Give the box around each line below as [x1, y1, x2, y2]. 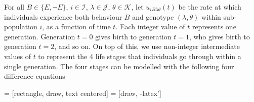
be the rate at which [178, 2, 241, 12]
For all [4, 2, 24, 12]
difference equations [4, 71, 65, 81]
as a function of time [46, 21, 111, 32]
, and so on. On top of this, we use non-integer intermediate [54, 41, 240, 52]
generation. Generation [4, 31, 75, 41]
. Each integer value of [115, 21, 185, 32]
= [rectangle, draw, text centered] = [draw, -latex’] [4, 87, 161, 98]
